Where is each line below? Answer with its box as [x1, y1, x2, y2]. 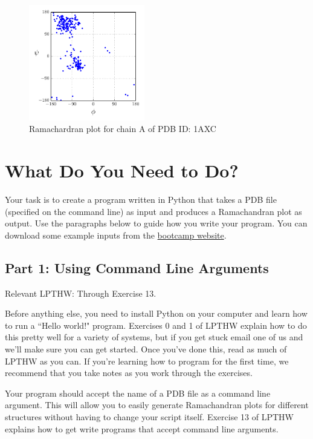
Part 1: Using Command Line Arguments [5, 258, 269, 277]
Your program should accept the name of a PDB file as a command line [5, 386, 271, 399]
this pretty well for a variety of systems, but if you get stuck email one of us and [5, 331, 303, 343]
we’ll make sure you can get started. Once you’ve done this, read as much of [5, 343, 287, 355]
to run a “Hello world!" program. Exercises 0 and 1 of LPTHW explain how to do [5, 319, 307, 331]
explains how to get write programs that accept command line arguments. [5, 422, 279, 435]
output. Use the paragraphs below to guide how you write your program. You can [5, 217, 308, 229]
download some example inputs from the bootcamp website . [5, 228, 227, 241]
